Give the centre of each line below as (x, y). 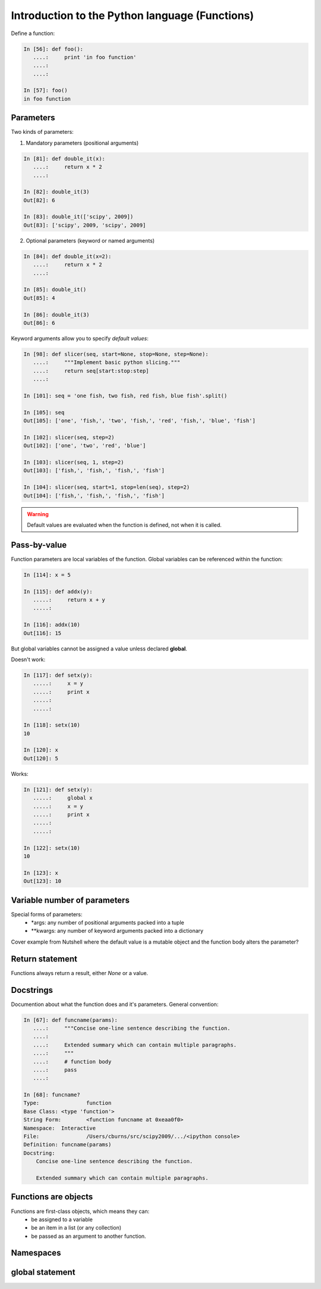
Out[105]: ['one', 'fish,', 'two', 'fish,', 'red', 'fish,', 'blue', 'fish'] (139, 421)
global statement (43, 1272)
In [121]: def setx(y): (58, 790)
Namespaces (36, 1253)
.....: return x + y (69, 600)
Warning (38, 514)
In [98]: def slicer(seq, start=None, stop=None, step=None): (116, 354)
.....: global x (63, 798)
